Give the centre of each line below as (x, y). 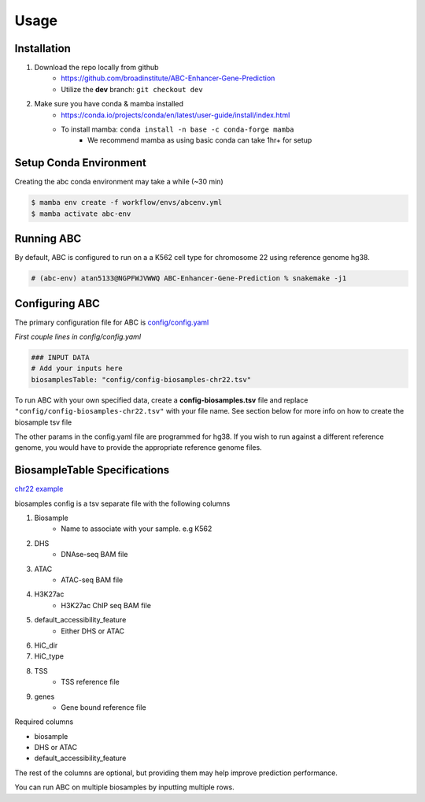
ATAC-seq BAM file (92, 580)
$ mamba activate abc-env (81, 213)
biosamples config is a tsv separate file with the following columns (122, 503)
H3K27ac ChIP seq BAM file (106, 605)
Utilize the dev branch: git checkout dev (132, 89)
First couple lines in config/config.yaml (78, 337)
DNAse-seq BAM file (94, 555)
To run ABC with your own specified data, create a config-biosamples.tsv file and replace (161, 400)
